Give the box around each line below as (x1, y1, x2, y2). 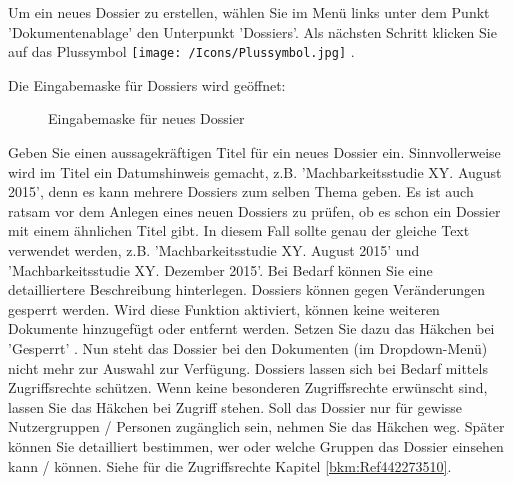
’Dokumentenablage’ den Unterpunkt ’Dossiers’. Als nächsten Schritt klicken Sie (8, 21, 497, 42)
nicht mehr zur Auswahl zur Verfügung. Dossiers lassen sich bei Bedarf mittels (8, 357, 488, 378)
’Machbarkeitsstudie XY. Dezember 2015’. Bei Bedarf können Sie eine (8, 259, 433, 280)
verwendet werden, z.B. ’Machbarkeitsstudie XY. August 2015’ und (8, 240, 420, 260)
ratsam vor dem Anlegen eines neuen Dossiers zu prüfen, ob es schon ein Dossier (8, 200, 501, 221)
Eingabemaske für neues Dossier (48, 108, 245, 129)
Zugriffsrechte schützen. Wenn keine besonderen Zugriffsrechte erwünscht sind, (8, 377, 488, 398)
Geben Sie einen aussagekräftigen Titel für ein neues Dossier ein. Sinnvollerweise (8, 142, 501, 163)
